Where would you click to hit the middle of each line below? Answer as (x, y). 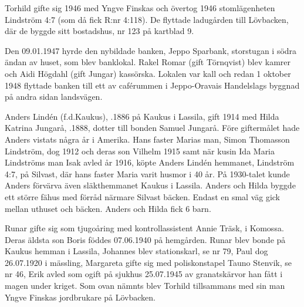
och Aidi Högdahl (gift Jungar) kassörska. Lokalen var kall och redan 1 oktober (148, 73)
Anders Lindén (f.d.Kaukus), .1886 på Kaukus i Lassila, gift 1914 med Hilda (142, 116)
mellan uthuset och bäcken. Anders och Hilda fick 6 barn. (108, 208)
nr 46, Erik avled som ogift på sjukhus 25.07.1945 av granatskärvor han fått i (144, 274)
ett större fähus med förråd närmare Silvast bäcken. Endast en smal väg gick (143, 196)
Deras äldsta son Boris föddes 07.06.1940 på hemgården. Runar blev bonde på (145, 239)
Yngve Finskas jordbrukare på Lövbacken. (80, 297)
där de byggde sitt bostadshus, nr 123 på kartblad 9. (99, 31)
